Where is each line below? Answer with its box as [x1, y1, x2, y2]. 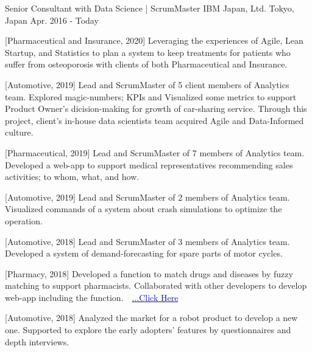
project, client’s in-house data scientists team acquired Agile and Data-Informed [5, 114, 304, 126]
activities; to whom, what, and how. [5, 170, 140, 183]
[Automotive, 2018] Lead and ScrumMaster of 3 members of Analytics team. [5, 235, 290, 247]
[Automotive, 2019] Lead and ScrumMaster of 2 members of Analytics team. [5, 190, 290, 203]
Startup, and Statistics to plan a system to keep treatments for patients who [5, 46, 291, 58]
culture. [5, 126, 34, 139]
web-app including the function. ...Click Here [5, 291, 179, 303]
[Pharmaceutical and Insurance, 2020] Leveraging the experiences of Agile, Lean [5, 34, 303, 47]
